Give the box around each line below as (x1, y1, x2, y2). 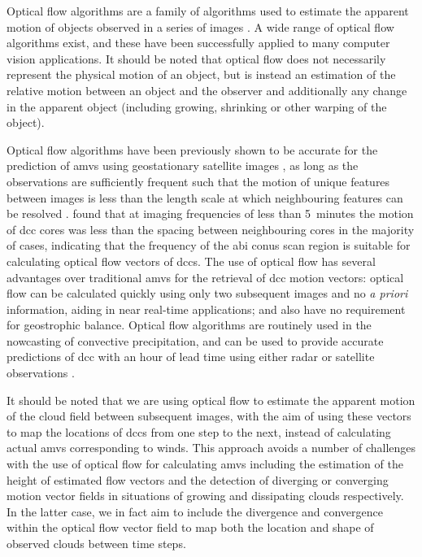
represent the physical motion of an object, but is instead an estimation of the (7, 66, 396, 83)
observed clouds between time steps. (7, 535, 186, 551)
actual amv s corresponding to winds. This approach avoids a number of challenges (7, 439, 416, 456)
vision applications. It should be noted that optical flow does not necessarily (7, 50, 386, 67)
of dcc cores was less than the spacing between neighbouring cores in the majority (7, 220, 415, 237)
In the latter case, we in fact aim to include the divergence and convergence (7, 503, 383, 520)
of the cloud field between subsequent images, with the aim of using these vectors (7, 407, 411, 424)
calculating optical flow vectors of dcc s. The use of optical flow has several (7, 252, 376, 269)
